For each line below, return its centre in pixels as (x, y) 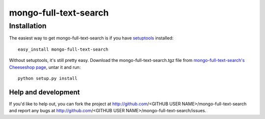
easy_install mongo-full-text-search (63, 49)
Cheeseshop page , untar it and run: (45, 67)
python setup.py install (48, 78)
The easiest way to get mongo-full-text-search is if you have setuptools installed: (91, 38)
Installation (28, 26)
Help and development (44, 92)
